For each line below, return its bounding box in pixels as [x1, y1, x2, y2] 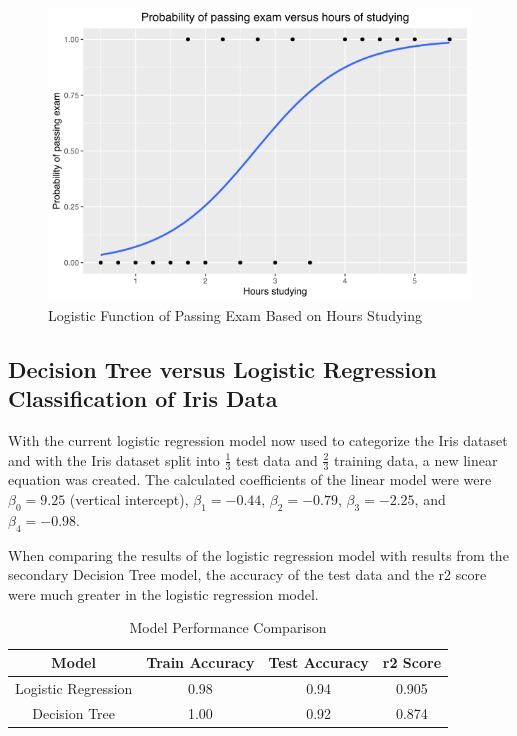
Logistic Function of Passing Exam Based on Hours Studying [48, 304, 422, 325]
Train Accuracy [146, 652, 255, 673]
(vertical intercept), [69, 489, 189, 510]
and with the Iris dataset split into [8, 449, 220, 470]
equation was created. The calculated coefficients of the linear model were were [8, 469, 492, 490]
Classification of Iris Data [8, 383, 278, 414]
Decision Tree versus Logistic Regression [8, 353, 437, 384]
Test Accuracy [268, 652, 369, 673]
